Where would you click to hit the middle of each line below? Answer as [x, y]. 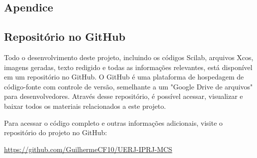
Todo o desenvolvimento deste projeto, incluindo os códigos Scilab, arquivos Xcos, [129, 57]
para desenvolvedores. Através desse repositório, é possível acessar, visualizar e [124, 96]
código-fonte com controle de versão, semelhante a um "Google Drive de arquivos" [128, 86]
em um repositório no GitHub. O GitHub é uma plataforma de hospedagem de [124, 77]
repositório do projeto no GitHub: [56, 132]
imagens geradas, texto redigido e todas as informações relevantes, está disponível [128, 67]
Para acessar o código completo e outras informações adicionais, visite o [113, 122]
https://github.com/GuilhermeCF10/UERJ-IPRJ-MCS [88, 149]
